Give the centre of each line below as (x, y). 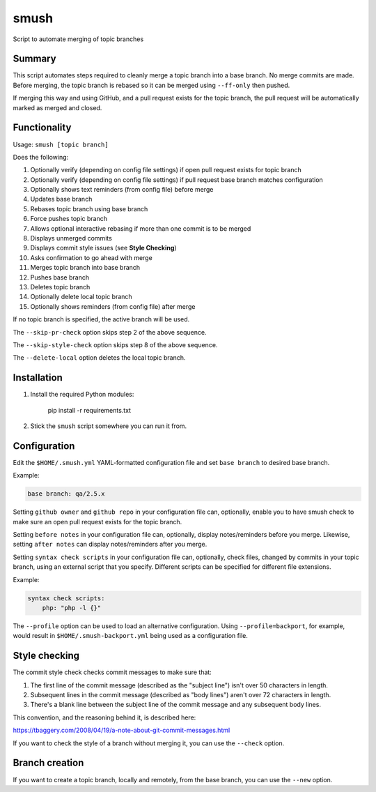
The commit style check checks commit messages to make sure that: (112, 672)
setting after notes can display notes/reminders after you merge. (110, 544)
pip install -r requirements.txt (89, 410)
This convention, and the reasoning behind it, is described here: (104, 717)
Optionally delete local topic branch (81, 297)
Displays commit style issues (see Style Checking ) (103, 248)
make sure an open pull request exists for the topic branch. (97, 521)
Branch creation (48, 763)
